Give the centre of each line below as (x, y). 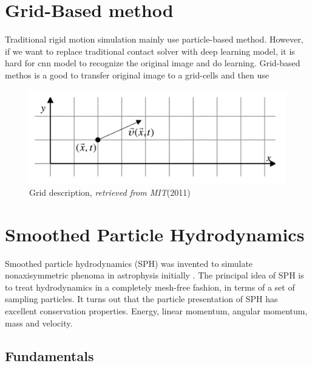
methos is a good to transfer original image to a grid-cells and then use (137, 74)
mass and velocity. (39, 323)
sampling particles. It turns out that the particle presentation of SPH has (141, 299)
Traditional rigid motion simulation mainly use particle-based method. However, (154, 39)
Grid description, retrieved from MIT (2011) (110, 192)
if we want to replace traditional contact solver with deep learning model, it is (150, 51)
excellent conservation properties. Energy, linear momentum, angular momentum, (156, 311)
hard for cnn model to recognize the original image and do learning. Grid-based (153, 63)
